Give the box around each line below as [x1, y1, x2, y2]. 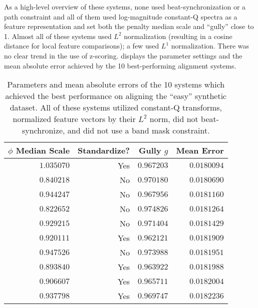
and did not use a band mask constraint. [67, 124, 210, 136]
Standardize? [78, 144, 130, 156]
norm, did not [149, 113, 198, 125]
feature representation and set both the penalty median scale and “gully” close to [4, 21, 254, 31]
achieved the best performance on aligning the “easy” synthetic [5, 90, 227, 102]
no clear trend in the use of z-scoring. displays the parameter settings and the [4, 50, 242, 60]
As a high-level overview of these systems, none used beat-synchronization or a [4, 1, 246, 11]
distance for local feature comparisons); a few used [4, 40, 159, 51]
